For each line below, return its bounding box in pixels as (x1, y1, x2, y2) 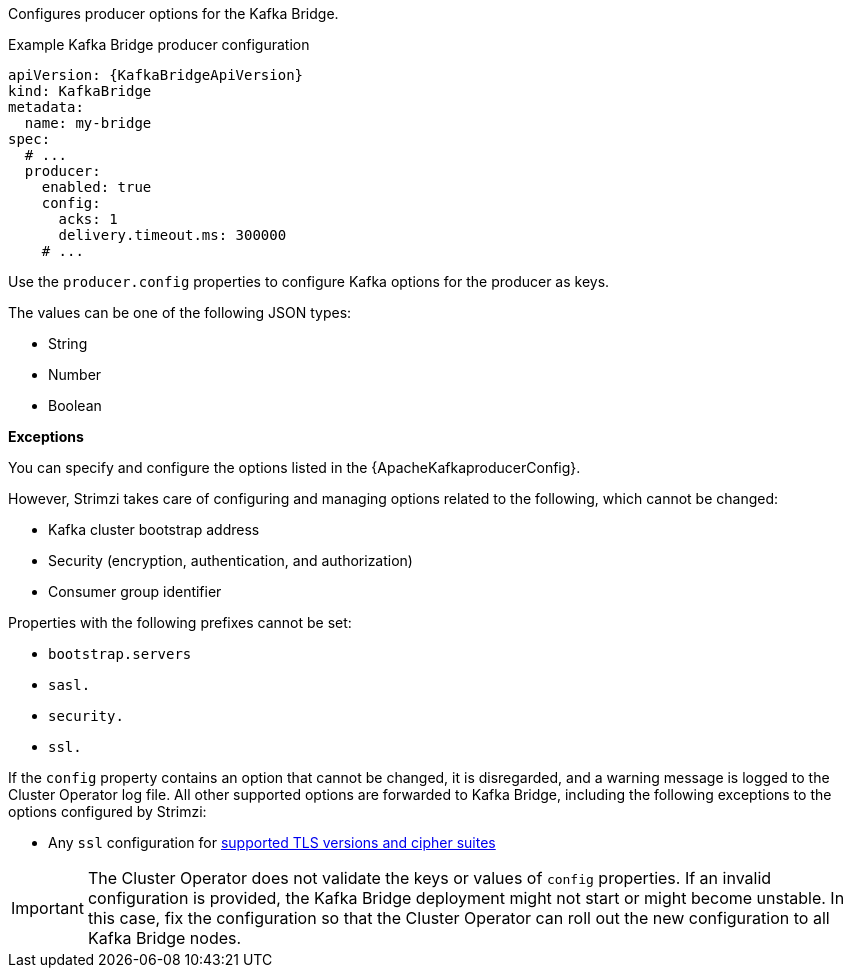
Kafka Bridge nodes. (87, 928, 242, 948)
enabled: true (41, 179, 152, 195)
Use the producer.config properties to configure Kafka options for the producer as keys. (8, 273, 610, 290)
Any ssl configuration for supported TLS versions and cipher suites (48, 834, 496, 851)
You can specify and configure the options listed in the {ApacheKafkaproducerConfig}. (8, 459, 581, 476)
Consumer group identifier (48, 583, 222, 600)
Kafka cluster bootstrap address (48, 521, 260, 538)
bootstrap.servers (48, 646, 192, 662)
